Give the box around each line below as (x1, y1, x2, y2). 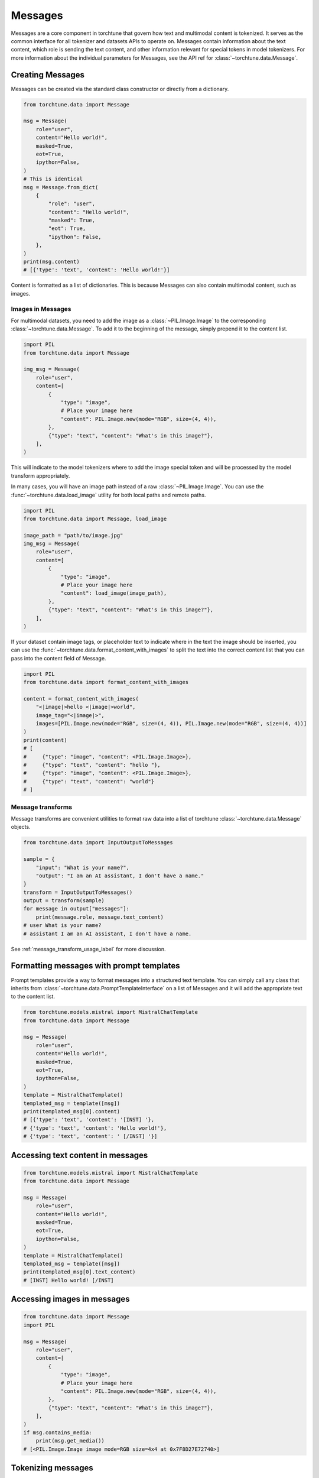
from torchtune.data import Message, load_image (23, 515, 167, 522)
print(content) (23, 737, 67, 743)
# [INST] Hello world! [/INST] (23, 1277, 115, 1283)
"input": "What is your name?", (35, 864, 130, 871)
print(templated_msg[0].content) (23, 1108, 121, 1114)
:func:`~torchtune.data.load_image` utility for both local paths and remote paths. (11, 491, 206, 498)
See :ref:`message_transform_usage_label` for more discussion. (11, 945, 166, 952)
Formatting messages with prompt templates (11, 961, 180, 971)
